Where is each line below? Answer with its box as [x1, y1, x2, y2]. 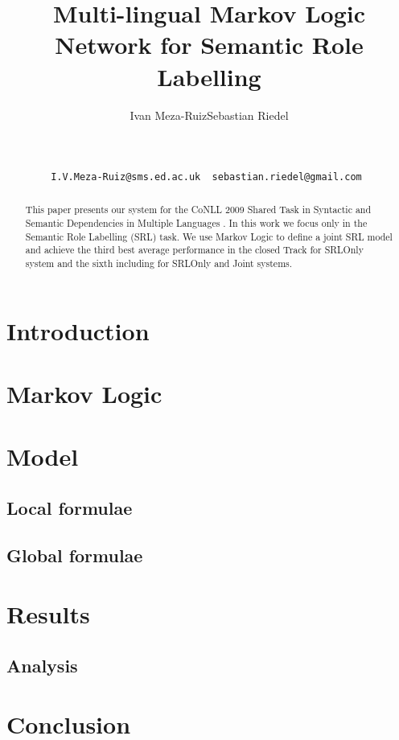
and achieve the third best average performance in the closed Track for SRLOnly [25, 243, 364, 257]
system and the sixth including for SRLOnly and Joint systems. [25, 256, 293, 269]
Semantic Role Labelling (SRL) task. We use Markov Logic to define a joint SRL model [25, 229, 393, 243]
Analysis [6, 652, 78, 677]
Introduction [6, 314, 150, 347]
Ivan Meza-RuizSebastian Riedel [130, 106, 289, 123]
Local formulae [6, 495, 133, 520]
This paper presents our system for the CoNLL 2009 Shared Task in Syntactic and [25, 203, 372, 216]
